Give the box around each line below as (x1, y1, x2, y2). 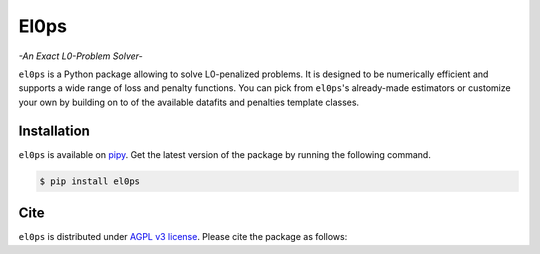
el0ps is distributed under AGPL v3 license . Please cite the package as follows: (18, 231, 348, 243)
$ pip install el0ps (39, 175, 140, 187)
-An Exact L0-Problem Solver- (18, 50, 144, 62)
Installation (18, 122, 90, 139)
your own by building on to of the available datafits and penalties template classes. (18, 96, 360, 108)
